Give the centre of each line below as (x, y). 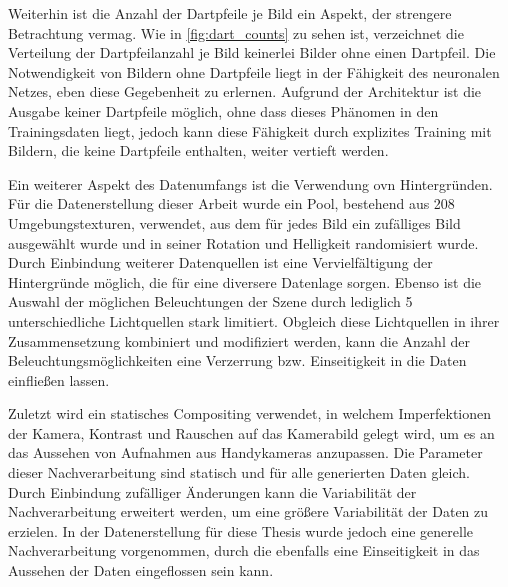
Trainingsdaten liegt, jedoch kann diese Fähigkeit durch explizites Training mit (250, 130)
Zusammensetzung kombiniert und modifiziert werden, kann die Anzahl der (239, 340)
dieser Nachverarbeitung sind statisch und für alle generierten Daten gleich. (239, 472)
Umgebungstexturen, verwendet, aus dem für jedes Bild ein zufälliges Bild (234, 222)
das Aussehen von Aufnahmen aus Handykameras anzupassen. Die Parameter (245, 452)
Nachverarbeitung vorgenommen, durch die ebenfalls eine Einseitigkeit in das (244, 550)
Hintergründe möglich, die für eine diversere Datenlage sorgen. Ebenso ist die (245, 281)
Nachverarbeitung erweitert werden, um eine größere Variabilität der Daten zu (248, 511)
